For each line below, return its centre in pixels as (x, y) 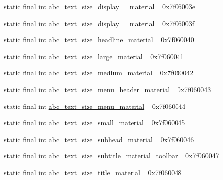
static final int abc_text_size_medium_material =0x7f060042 (99, 73)
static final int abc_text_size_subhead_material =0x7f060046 (99, 139)
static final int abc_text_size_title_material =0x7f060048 (93, 172)
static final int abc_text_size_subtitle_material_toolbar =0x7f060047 (111, 156)
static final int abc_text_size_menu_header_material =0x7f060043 (108, 89)
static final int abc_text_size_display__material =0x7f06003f (99, 23)
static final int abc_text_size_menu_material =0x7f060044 (95, 106)
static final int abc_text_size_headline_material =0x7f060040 (99, 40)
